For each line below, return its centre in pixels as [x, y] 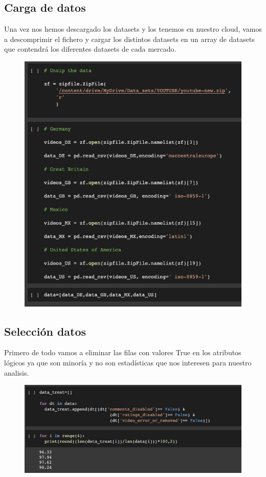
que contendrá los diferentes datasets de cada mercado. [90, 49]
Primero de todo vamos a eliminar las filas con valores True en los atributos [123, 352]
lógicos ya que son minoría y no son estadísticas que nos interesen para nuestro [128, 362]
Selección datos [45, 331]
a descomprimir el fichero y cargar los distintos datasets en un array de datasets [129, 39]
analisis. [17, 372]
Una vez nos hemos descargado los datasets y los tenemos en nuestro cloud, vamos [133, 29]
